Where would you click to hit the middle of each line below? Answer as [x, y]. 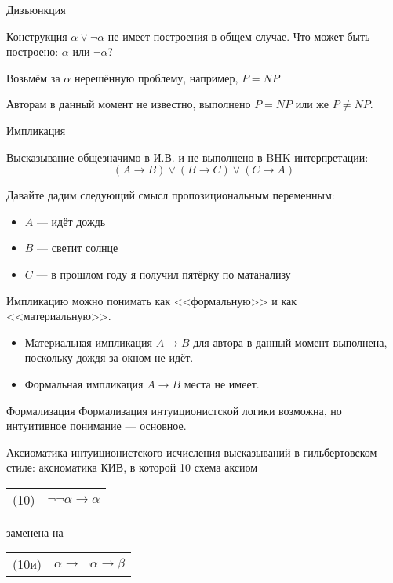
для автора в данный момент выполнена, [290, 342]
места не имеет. [222, 383]
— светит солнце [78, 248]
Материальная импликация [88, 342]
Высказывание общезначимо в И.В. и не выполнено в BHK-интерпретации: [187, 157]
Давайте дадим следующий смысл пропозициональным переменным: [171, 195]
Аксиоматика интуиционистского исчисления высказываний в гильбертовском [192, 452]
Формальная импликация [84, 383]
